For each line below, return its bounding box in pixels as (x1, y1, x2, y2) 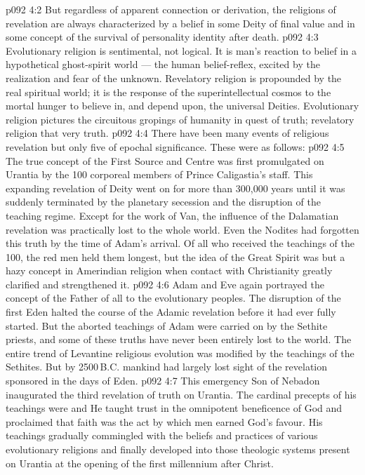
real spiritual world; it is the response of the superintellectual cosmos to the (6, 84, 331, 99)
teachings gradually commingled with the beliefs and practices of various (6, 428, 318, 443)
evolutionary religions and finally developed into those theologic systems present (6, 442, 350, 456)
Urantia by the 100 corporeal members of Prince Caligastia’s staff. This (6, 167, 313, 182)
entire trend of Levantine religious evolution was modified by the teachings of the (6, 345, 354, 360)
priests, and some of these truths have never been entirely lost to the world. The (6, 332, 352, 347)
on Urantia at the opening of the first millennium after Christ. (6, 455, 274, 470)
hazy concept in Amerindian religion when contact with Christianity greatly (6, 263, 333, 278)
